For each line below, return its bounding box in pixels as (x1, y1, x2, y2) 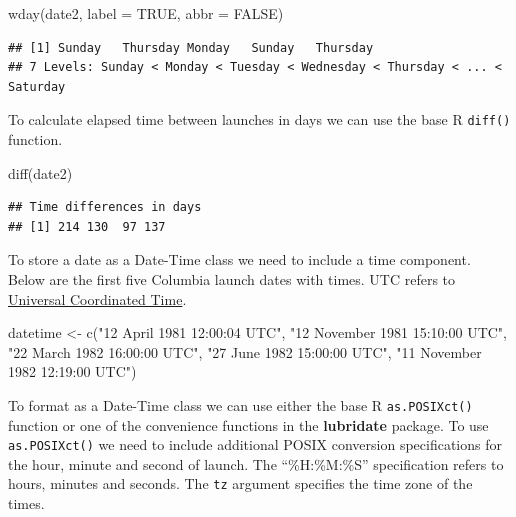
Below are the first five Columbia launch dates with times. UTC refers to (8, 269, 456, 289)
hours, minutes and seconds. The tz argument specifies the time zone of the (8, 473, 473, 494)
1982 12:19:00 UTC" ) (8, 361, 137, 382)
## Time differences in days (8, 200, 202, 215)
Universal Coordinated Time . (8, 288, 187, 309)
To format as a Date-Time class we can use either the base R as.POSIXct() (8, 394, 473, 415)
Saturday (8, 79, 66, 94)
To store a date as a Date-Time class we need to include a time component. (8, 249, 471, 270)
